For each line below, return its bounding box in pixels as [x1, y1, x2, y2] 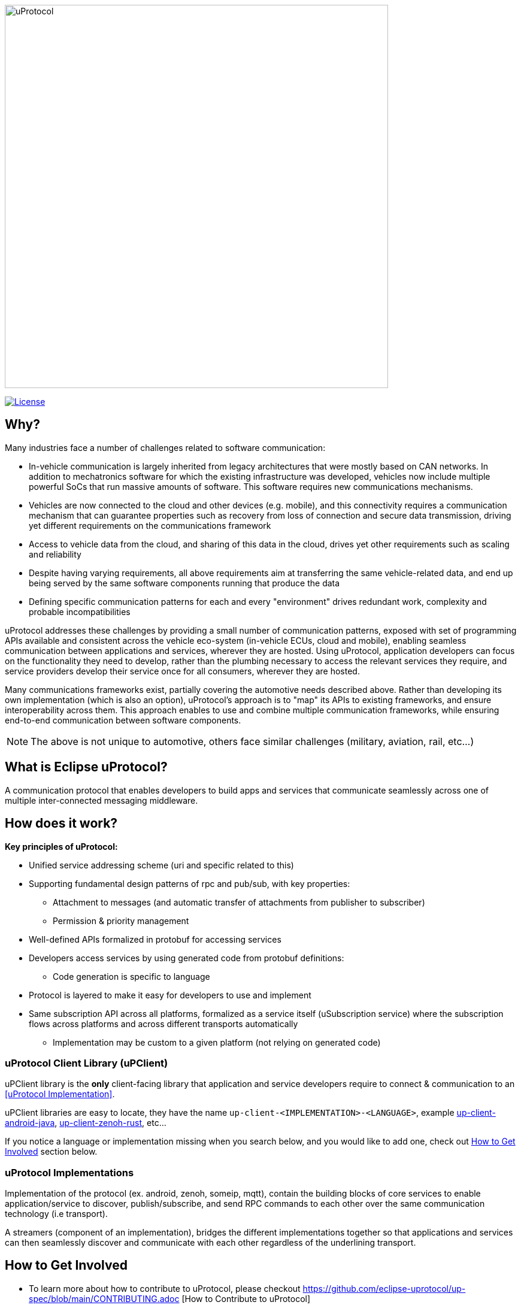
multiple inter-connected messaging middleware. [5, 795, 198, 806]
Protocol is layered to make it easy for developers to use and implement [29, 989, 311, 1000]
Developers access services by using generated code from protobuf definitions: [29, 952, 344, 963]
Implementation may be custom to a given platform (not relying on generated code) [53, 1037, 381, 1047]
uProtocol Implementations [5, 1166, 134, 1179]
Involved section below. [5, 1146, 98, 1157]
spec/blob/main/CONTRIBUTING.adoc [29, 1293, 180, 1304]
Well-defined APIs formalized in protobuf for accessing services [29, 934, 281, 944]
